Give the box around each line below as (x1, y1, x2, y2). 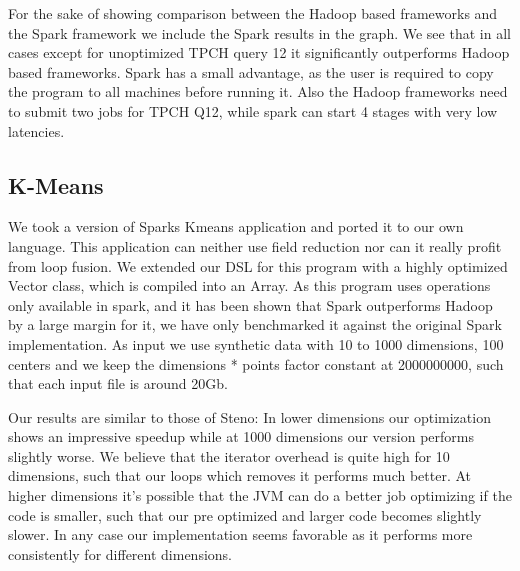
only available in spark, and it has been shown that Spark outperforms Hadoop (8, 294, 493, 315)
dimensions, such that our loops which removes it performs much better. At (8, 465, 472, 486)
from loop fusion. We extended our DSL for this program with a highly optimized (8, 255, 508, 276)
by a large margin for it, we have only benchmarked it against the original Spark (8, 314, 502, 335)
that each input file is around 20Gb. (8, 373, 228, 394)
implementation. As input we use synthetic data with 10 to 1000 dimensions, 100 (8, 333, 504, 354)
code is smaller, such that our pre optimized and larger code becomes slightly (8, 504, 482, 525)
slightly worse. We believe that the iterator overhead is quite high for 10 (8, 445, 450, 466)
